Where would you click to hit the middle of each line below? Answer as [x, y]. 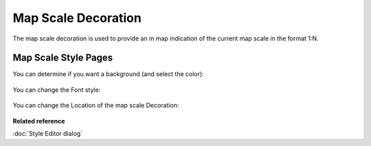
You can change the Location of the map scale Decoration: [96, 106]
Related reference [39, 121]
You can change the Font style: [57, 90]
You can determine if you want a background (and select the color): [108, 74]
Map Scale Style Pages [63, 58]
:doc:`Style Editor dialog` [47, 134]
